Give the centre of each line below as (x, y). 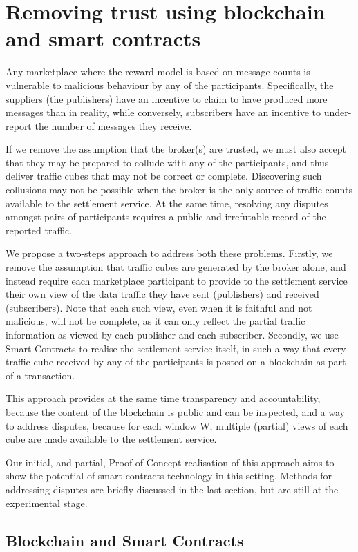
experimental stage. (47, 503)
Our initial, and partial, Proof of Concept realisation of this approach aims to (170, 462)
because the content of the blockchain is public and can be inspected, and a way (175, 411)
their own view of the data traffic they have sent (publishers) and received (162, 294)
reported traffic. (39, 230)
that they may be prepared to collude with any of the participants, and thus (167, 162)
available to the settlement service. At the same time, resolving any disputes (167, 203)
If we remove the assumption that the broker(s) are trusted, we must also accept (176, 149)
